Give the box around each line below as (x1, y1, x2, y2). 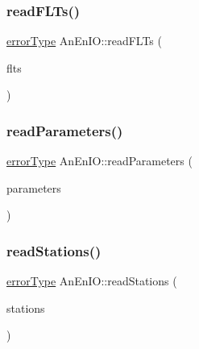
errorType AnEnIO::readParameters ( (6, 152, 193, 169)
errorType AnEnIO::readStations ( (6, 272, 177, 289)
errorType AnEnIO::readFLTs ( (6, 32, 162, 49)
